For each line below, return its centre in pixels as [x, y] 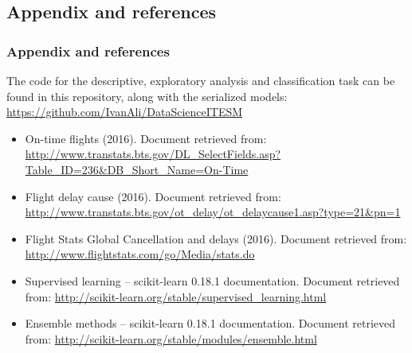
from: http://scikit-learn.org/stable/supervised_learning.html [176, 296]
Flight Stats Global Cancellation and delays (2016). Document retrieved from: [216, 238]
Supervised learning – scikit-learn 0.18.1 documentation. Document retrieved [212, 280]
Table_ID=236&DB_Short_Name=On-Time [137, 169]
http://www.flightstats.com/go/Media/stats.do [140, 254]
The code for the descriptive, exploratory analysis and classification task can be [201, 80]
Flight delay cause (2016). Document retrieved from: [153, 196]
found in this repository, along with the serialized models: [147, 96]
